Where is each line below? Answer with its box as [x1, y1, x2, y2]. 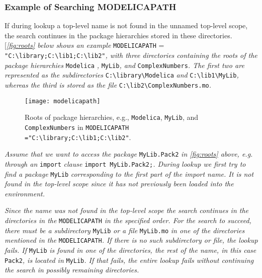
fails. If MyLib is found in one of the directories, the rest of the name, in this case [5, 245, 256, 255]
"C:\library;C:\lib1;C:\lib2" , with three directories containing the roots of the [5, 50, 257, 60]
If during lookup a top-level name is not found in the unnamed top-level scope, [5, 20, 248, 31]
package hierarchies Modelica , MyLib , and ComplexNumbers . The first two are [5, 59, 244, 70]
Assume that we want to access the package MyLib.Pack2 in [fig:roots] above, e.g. [5, 149, 253, 159]
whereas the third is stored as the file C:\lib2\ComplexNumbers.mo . [5, 80, 212, 90]
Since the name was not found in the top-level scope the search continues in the [5, 205, 249, 216]
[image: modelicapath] [25, 97, 101, 105]
